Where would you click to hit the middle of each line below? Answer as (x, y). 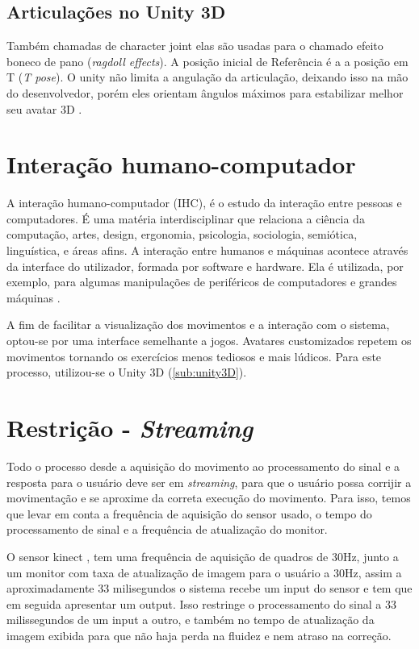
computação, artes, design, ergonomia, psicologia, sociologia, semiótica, (182, 234)
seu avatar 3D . (44, 108)
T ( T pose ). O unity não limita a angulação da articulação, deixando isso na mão (207, 77)
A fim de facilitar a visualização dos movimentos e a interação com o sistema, (198, 324)
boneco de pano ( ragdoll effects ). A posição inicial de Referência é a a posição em (207, 61)
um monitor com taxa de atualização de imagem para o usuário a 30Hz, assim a (204, 572)
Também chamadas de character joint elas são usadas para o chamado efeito (195, 46)
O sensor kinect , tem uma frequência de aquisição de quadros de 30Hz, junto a (203, 556)
